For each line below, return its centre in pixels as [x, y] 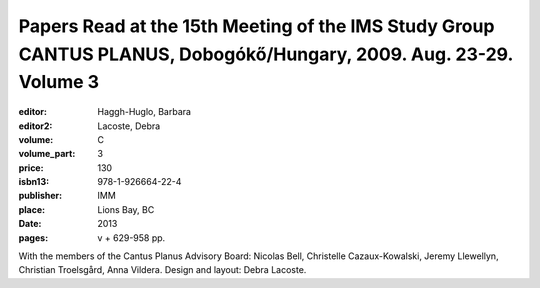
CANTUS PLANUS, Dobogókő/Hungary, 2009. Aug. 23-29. [266, 54]
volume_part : [47, 154]
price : [31, 167]
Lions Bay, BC [126, 209]
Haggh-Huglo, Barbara [144, 112]
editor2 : [35, 126]
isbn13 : [34, 182]
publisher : [40, 196]
